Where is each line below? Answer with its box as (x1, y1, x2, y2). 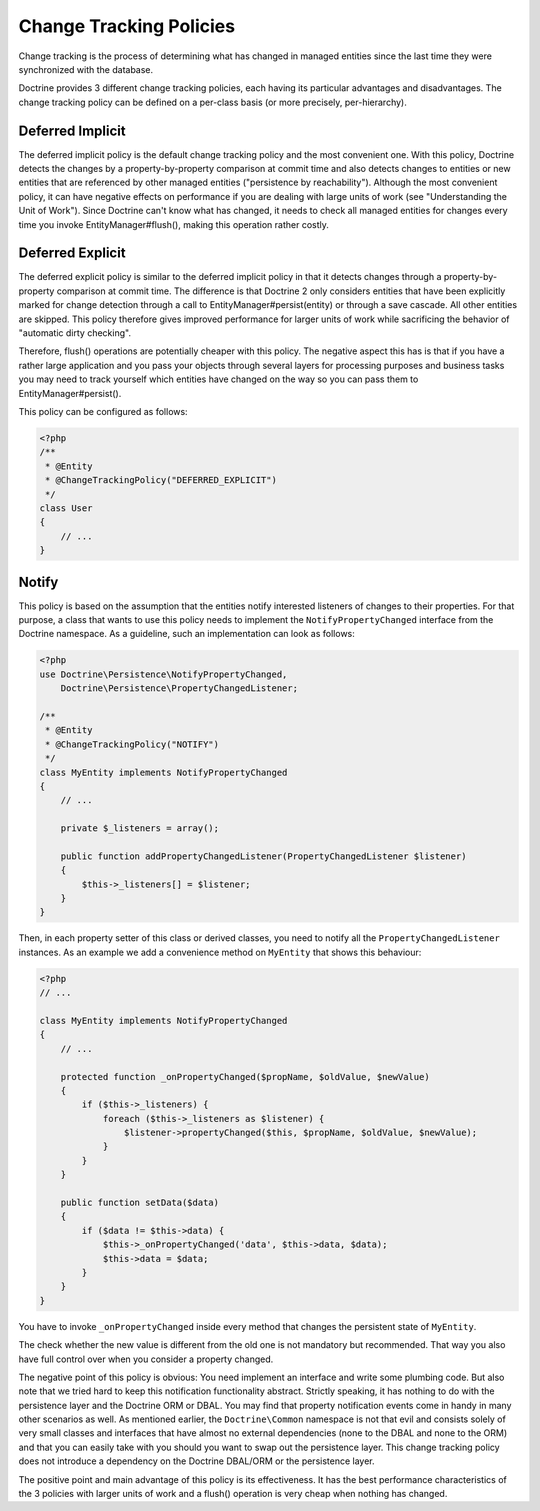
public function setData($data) (60, 1197, 220, 1209)
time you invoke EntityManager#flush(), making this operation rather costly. (18, 218, 330, 230)
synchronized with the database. (18, 63, 154, 75)
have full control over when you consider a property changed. (18, 1353, 274, 1365)
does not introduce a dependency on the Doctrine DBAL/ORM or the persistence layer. (18, 1455, 375, 1467)
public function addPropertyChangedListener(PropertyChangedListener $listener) (60, 850, 467, 862)
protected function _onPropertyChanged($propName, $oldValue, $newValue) (60, 1071, 430, 1082)
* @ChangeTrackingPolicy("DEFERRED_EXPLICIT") (45, 475, 277, 486)
